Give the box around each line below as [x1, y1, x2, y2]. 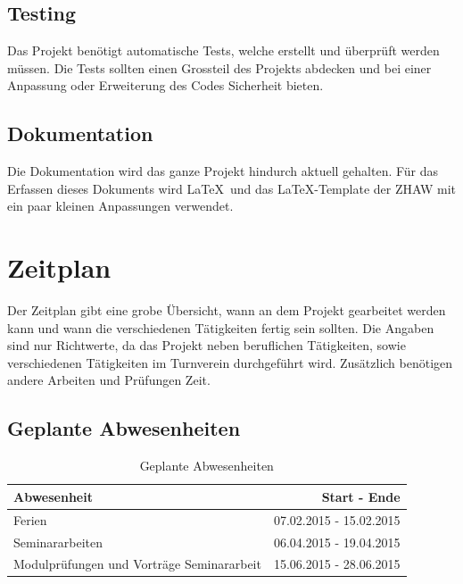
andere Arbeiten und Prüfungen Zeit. [7, 371, 211, 389]
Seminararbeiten [13, 532, 103, 551]
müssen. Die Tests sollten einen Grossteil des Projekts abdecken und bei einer [7, 58, 432, 77]
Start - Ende [321, 487, 401, 505]
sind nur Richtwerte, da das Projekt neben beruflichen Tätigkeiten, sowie [7, 336, 406, 355]
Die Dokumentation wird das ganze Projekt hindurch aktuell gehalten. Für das [7, 162, 439, 180]
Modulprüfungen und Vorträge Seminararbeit [13, 555, 261, 573]
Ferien [13, 510, 47, 529]
